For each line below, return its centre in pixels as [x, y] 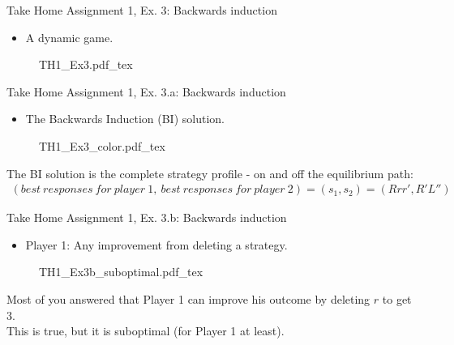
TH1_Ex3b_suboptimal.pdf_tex [121, 272]
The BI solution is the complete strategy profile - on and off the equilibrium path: [210, 173]
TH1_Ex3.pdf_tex [86, 64]
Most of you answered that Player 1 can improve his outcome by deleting [188, 298]
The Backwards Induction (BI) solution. [125, 119]
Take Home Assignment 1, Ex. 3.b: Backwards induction [147, 217]
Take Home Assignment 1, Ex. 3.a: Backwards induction [146, 91]
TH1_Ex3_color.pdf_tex [102, 145]
